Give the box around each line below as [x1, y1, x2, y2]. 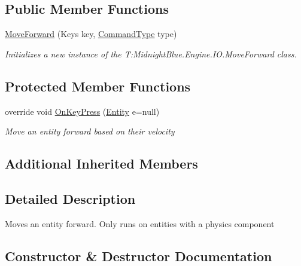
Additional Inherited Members [5, 154, 198, 173]
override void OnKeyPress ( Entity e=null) [5, 105, 160, 117]
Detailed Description [5, 189, 136, 207]
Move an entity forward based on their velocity [5, 125, 175, 137]
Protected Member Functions [5, 77, 191, 95]
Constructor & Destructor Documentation [5, 246, 272, 265]
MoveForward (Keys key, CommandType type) [5, 27, 177, 40]
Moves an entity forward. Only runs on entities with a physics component [5, 217, 275, 230]
